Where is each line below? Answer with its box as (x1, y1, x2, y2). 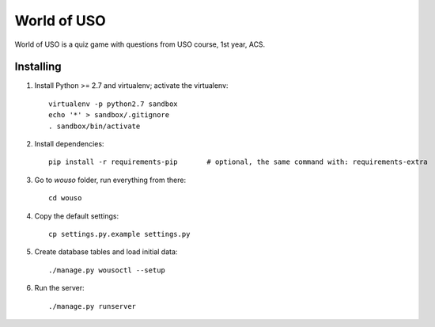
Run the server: (34, 283, 85, 293)
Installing (14, 60, 62, 74)
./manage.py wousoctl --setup (48, 265, 166, 275)
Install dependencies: (34, 139, 104, 149)
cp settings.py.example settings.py (48, 230, 191, 238)
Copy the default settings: (34, 211, 119, 221)
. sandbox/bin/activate (48, 121, 141, 131)
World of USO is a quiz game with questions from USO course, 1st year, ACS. (14, 40, 266, 49)
